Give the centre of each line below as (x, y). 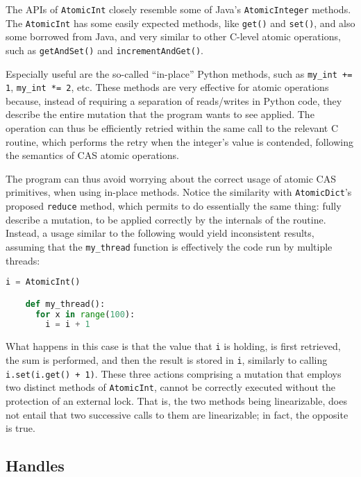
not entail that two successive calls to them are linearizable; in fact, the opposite (177, 414)
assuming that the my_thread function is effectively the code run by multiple (169, 246)
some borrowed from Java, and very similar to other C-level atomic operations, (173, 36)
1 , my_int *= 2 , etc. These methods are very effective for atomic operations (167, 87)
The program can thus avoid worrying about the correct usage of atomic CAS (171, 178)
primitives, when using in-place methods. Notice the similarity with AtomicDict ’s (179, 192)
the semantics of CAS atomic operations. (92, 155)
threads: (23, 260)
